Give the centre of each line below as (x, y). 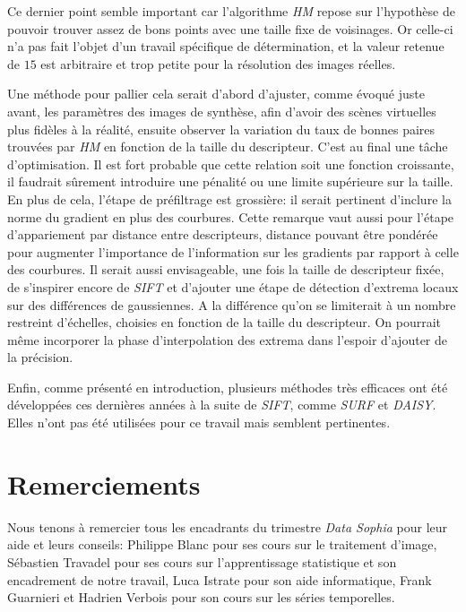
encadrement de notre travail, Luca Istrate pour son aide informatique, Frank (220, 579)
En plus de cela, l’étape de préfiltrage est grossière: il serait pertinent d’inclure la (229, 198)
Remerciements (104, 483)
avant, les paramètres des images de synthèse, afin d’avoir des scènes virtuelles (222, 111)
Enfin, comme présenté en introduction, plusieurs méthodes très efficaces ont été (228, 387)
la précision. (40, 357)
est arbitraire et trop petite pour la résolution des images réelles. (218, 63)
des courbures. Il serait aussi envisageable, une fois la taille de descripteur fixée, (226, 269)
